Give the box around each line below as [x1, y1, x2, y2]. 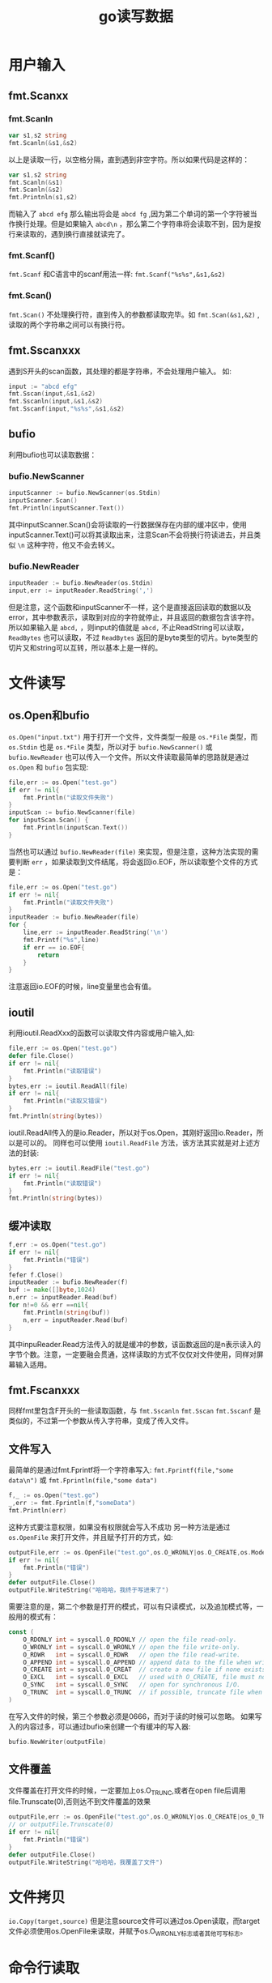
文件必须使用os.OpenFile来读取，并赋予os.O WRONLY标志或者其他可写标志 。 [8, 1926, 248, 1938]
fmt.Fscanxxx [8, 1383, 80, 1397]
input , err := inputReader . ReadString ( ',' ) [8, 586, 154, 595]
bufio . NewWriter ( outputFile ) [8, 1738, 107, 1746]
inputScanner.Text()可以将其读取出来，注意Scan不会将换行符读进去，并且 [8, 530, 254, 539]
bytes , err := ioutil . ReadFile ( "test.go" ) [8, 1164, 151, 1172]
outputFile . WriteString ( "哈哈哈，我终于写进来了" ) [8, 1586, 169, 1594]
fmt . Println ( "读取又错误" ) [23, 1097, 108, 1106]
